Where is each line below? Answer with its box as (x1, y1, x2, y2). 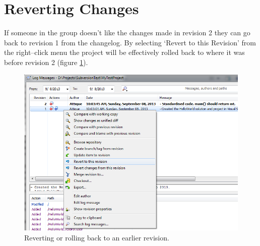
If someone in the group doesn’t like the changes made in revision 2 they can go (4, 27, 250, 38)
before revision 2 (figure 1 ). (4, 56, 88, 67)
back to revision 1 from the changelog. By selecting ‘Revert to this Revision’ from (4, 37, 256, 47)
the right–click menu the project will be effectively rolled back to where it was (4, 47, 245, 57)
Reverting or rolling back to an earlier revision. (24, 232, 169, 242)
